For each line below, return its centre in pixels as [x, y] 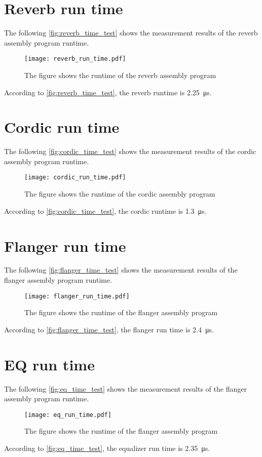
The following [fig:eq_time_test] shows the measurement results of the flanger [125, 388]
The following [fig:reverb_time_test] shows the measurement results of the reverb [131, 33]
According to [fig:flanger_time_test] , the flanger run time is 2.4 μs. [109, 329]
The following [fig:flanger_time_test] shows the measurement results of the [121, 270]
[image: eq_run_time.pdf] [68, 415]
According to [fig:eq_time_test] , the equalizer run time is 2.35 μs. [107, 448]
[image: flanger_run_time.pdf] [77, 296]
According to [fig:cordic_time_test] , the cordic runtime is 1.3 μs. [105, 211]
